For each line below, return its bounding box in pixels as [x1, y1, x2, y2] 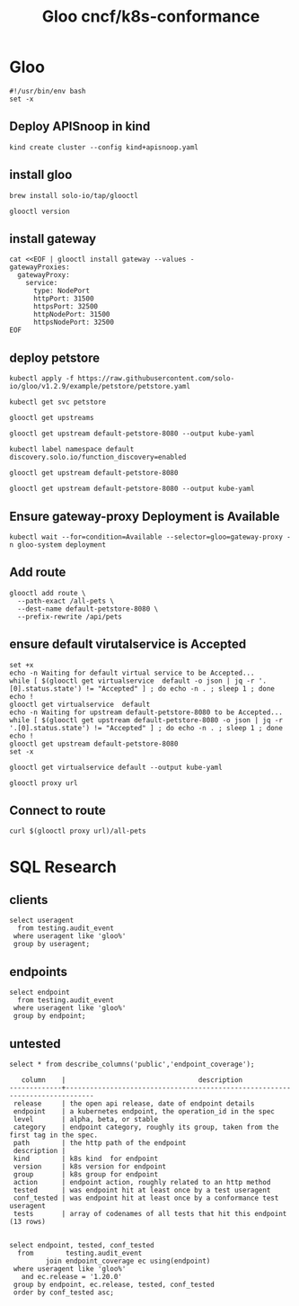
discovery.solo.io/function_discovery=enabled [9, 452, 187, 462]
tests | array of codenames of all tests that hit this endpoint [13, 1210, 287, 1219]
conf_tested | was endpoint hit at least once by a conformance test [13, 1194, 279, 1203]
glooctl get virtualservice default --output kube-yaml [9, 763, 223, 772]
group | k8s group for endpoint [13, 1170, 159, 1179]
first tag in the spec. [9, 1131, 99, 1140]
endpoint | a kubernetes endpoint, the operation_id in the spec [13, 1107, 276, 1116]
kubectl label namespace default [9, 445, 135, 454]
